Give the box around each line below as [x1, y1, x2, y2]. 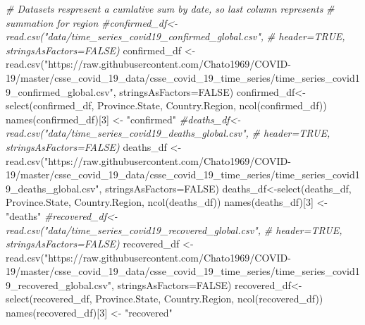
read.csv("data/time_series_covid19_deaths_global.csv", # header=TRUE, [6, 125, 330, 140]
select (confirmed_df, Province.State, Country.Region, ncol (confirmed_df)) [6, 98, 327, 113]
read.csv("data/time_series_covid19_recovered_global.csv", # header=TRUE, [6, 222, 342, 237]
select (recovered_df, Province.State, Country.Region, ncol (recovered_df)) [6, 291, 323, 306]
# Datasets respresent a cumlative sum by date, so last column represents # [6, 1, 335, 16]
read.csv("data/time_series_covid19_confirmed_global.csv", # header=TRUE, [6, 29, 345, 44]
